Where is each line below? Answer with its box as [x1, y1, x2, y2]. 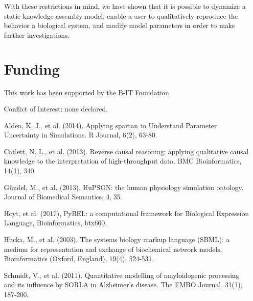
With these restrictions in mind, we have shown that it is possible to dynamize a [4, 1, 246, 11]
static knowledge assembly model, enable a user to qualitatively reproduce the [4, 10, 238, 21]
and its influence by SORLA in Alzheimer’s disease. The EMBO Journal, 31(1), [4, 279, 243, 290]
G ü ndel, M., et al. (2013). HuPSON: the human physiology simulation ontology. [4, 182, 244, 192]
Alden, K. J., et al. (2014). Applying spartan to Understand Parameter [4, 120, 217, 130]
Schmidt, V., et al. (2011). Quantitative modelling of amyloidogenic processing [4, 270, 239, 280]
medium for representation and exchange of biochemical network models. [4, 244, 222, 254]
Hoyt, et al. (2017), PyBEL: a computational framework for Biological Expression [4, 208, 249, 218]
